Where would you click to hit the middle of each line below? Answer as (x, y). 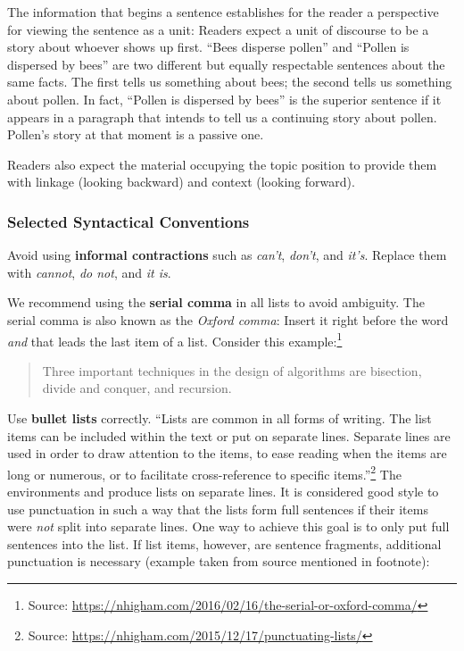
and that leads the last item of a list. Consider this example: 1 (175, 339)
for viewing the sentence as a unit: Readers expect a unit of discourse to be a (218, 29)
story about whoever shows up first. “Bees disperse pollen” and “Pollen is (208, 47)
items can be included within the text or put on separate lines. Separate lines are (229, 435)
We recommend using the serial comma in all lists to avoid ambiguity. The (216, 302)
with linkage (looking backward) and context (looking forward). (181, 182)
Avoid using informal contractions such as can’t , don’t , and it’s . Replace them (227, 255)
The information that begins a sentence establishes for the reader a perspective (223, 12)
